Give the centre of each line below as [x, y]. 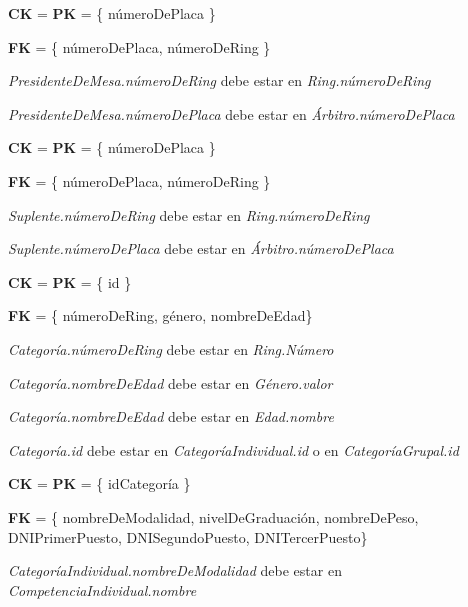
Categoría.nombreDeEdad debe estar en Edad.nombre [171, 416]
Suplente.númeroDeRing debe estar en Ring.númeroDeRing [189, 214]
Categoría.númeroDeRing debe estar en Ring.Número [171, 348]
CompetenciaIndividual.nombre [102, 589]
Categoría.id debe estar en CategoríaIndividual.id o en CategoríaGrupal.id [233, 449]
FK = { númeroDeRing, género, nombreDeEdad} [160, 315]
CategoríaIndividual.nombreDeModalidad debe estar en [175, 570]
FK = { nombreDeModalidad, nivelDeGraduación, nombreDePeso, [213, 516]
